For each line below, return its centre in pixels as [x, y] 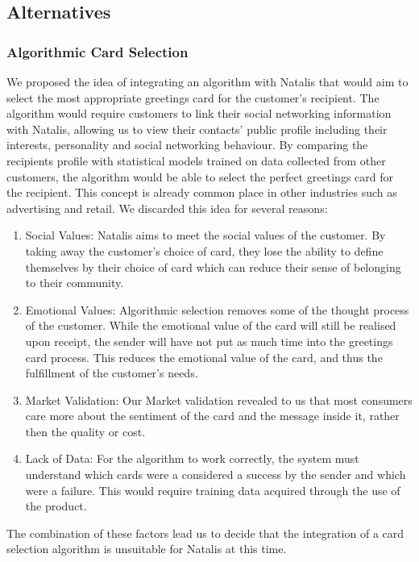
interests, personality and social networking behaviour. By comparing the [187, 145]
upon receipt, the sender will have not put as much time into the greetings [209, 341]
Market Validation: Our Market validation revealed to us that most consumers [219, 400]
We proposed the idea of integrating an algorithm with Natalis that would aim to [207, 81]
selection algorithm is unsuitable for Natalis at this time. [147, 549]
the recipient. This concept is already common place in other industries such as [202, 192]
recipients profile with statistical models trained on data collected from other [196, 160]
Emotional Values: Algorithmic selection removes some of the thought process [217, 309]
